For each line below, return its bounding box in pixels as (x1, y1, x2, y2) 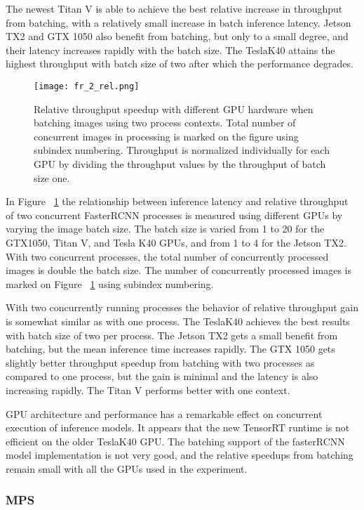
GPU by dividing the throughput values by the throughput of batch (34, 157, 326, 171)
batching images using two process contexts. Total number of (34, 115, 296, 130)
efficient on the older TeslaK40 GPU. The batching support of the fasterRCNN (6, 433, 345, 448)
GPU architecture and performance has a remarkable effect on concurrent (6, 406, 323, 421)
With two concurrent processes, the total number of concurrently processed (6, 249, 329, 263)
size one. (34, 170, 70, 185)
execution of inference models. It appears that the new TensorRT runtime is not (6, 420, 350, 435)
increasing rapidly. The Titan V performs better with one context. (6, 382, 290, 397)
